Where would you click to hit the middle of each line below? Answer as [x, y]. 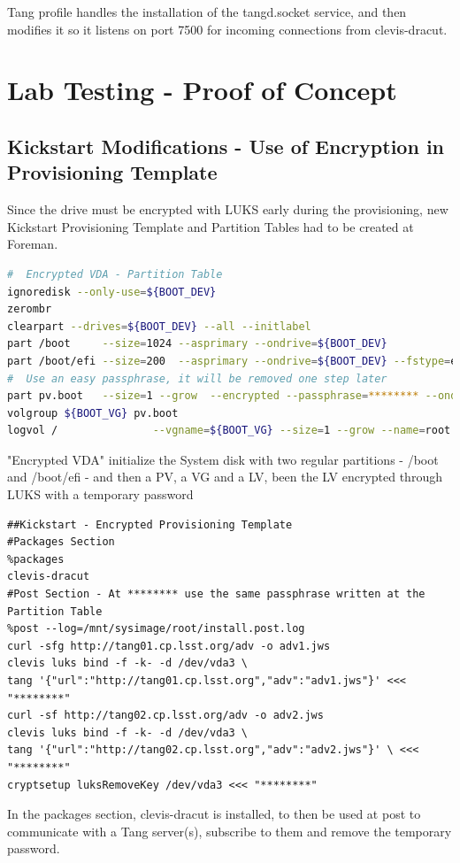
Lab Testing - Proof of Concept [202, 90]
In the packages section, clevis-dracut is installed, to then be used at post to [214, 814]
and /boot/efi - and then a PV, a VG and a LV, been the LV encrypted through [225, 477]
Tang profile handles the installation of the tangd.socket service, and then [207, 12]
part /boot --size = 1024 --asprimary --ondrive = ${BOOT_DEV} [197, 344]
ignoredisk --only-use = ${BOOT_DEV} [112, 292]
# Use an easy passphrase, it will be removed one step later [197, 378]
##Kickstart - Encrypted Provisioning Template [150, 524]
